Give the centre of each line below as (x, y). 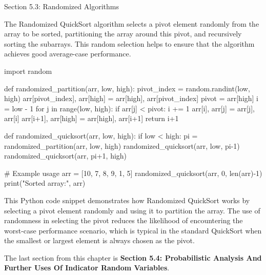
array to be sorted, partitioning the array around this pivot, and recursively (123, 34)
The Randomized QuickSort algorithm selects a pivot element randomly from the (132, 23)
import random (28, 71)
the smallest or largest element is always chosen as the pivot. (99, 240)
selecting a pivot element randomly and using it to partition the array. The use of (132, 210)
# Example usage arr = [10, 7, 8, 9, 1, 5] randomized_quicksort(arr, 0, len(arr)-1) (133, 173)
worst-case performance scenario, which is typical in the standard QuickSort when (133, 230)
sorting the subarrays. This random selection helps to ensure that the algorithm (129, 43)
